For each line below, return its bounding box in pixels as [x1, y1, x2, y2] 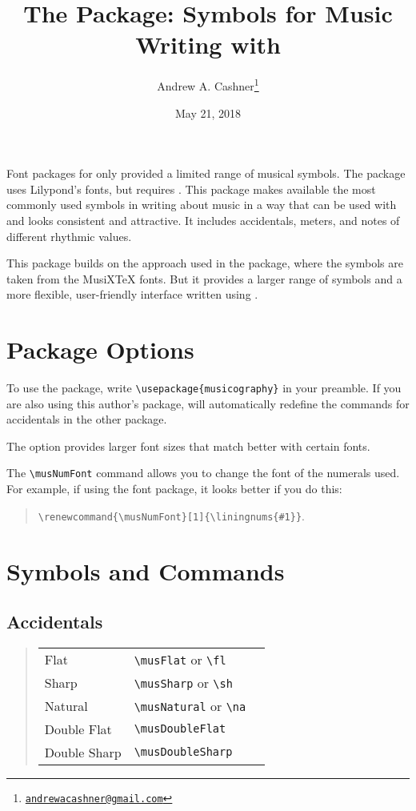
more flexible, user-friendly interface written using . [6, 286, 258, 303]
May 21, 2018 [174, 104, 242, 121]
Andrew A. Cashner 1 [157, 75, 259, 94]
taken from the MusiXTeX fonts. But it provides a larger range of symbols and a [6, 270, 402, 287]
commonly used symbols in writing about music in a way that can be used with [6, 196, 397, 213]
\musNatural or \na [134, 696, 246, 715]
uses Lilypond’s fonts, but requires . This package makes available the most [6, 180, 376, 197]
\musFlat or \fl [134, 649, 226, 668]
